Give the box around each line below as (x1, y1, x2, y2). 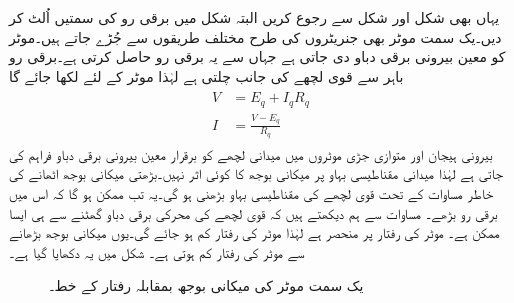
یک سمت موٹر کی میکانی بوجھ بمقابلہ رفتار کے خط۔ (49, 275, 364, 296)
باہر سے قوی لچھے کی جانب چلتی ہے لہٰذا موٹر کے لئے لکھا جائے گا (9, 65, 404, 86)
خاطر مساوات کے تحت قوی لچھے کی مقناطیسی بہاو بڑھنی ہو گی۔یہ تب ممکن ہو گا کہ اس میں (9, 183, 494, 204)
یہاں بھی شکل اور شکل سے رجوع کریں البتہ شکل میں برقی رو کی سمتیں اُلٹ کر (9, 7, 500, 27)
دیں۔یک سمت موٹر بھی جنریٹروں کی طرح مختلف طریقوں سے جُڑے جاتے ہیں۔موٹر (9, 26, 502, 47)
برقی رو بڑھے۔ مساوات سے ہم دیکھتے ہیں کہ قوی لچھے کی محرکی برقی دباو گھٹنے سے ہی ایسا (9, 202, 498, 223)
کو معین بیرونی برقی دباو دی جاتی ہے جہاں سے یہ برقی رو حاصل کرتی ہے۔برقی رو (9, 46, 506, 67)
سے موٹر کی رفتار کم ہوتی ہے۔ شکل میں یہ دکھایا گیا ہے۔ (9, 241, 305, 262)
